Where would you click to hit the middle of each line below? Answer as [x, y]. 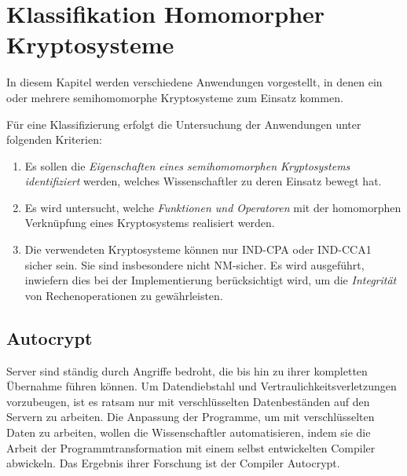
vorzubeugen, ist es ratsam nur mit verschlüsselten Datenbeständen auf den [188, 401]
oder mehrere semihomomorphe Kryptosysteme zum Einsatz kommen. [175, 97]
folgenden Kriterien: [54, 139]
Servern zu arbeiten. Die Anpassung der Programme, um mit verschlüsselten [191, 417]
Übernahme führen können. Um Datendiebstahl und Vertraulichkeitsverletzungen [202, 386]
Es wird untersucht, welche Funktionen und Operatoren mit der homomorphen [213, 207]
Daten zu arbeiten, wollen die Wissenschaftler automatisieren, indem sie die [189, 432]
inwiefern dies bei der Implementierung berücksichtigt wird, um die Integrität [211, 280]
